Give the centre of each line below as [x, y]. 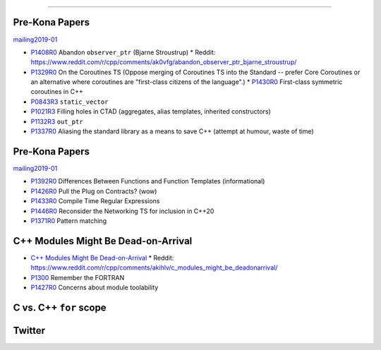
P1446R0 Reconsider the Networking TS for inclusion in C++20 [122, 211]
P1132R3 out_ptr [57, 121]
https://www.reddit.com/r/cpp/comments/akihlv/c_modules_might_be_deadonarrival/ [154, 267]
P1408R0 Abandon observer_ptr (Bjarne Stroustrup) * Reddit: [123, 52]
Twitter [29, 331]
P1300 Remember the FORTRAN [78, 277]
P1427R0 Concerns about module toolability [95, 287]
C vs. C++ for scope [60, 307]
